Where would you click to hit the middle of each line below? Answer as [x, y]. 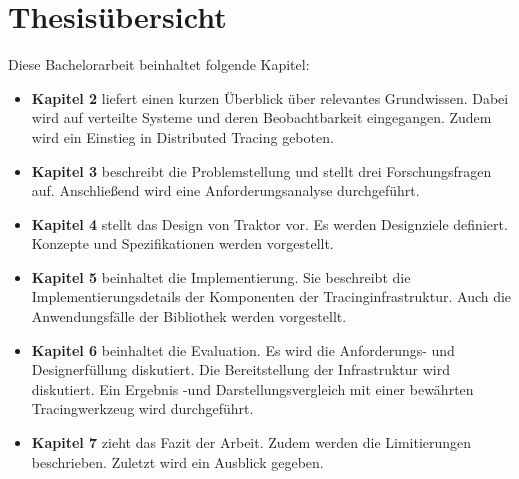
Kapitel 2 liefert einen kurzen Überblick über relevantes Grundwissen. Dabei [270, 97]
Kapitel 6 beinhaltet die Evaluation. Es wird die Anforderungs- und [243, 349]
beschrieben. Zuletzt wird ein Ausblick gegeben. [177, 461]
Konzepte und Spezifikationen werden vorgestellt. [182, 243]
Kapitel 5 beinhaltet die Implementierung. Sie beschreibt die [221, 276]
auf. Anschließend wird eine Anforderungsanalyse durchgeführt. [225, 190]
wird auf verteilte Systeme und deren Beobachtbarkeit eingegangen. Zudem [261, 117]
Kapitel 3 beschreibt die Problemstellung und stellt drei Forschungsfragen [261, 170]
